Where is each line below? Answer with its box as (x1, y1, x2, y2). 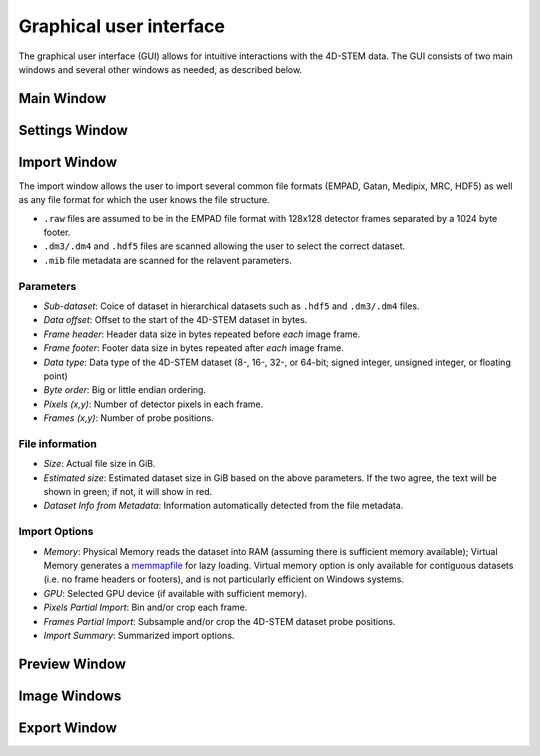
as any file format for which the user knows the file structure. (18, 194, 270, 206)
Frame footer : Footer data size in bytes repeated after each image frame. (43, 342, 344, 354)
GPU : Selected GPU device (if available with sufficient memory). (43, 587, 308, 599)
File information (18, 436, 97, 450)
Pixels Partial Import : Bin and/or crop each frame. (43, 601, 248, 614)
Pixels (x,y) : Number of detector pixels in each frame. (43, 398, 264, 410)
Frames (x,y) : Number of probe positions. (43, 412, 214, 424)
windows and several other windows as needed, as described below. (18, 63, 303, 75)
